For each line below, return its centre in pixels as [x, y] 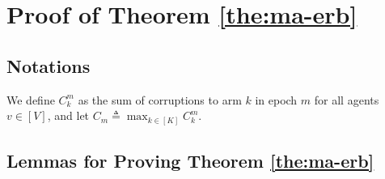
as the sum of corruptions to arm [160, 99]
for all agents [347, 99]
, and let [68, 115]
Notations [49, 65]
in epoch [276, 99]
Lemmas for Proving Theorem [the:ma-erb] [190, 161]
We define [31, 99]
